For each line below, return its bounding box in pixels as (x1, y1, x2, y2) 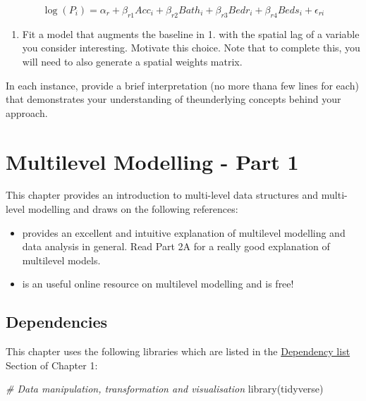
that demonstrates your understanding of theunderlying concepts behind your (6, 92, 341, 106)
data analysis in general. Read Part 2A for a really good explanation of (22, 239, 330, 254)
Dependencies (6, 311, 108, 333)
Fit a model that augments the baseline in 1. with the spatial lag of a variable (22, 26, 360, 41)
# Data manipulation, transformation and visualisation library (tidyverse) (6, 381, 324, 396)
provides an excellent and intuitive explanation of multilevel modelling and (22, 225, 346, 240)
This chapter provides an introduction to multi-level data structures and (6, 187, 319, 202)
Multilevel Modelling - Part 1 (6, 147, 299, 175)
